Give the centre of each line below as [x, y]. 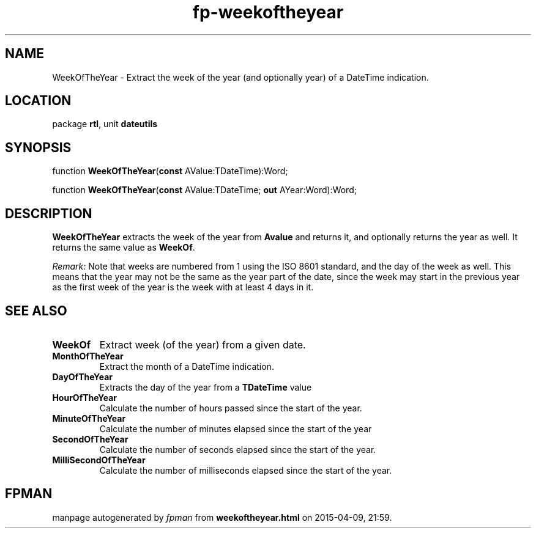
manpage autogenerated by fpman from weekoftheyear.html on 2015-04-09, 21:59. [222, 517]
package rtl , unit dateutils [105, 124]
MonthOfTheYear [88, 356]
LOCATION [38, 101]
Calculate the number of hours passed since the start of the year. [231, 408]
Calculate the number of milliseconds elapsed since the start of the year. [246, 470]
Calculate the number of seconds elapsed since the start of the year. [238, 449]
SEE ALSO [36, 311]
